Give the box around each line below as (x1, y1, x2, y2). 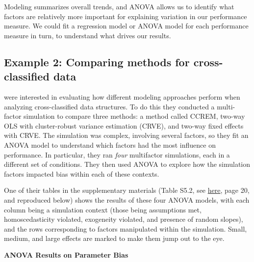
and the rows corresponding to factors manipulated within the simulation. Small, (4, 223, 247, 234)
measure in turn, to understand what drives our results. (4, 30, 171, 40)
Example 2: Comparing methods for (4, 54, 190, 69)
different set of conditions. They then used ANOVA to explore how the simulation (4, 159, 251, 169)
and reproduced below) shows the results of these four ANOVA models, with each (4, 194, 250, 205)
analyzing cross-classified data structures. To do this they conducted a (4, 101, 215, 111)
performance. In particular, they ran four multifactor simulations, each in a (4, 149, 230, 159)
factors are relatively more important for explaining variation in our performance (4, 11, 247, 21)
